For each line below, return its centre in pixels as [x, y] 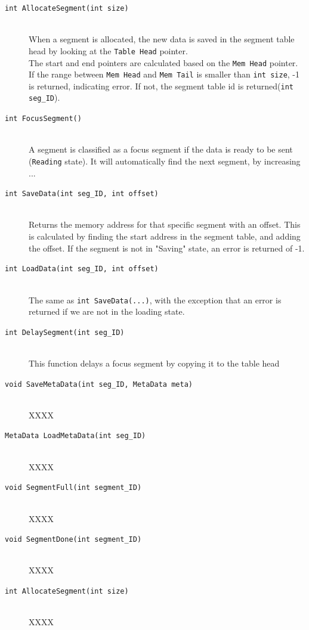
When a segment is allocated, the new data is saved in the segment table [162, 39]
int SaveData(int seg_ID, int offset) [82, 194]
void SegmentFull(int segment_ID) [73, 488]
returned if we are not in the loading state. [107, 311]
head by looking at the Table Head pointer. [108, 50]
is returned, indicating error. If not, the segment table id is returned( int [161, 86]
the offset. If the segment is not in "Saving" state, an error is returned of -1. [167, 248]
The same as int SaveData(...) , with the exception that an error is [155, 300]
